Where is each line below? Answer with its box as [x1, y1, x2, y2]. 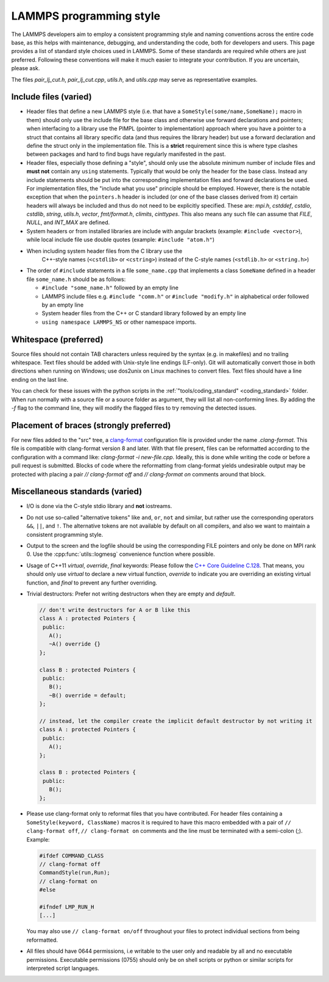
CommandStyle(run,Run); [39, 869, 111, 876]
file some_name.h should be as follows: [26, 275, 126, 283]
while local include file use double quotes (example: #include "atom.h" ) [26, 236, 215, 244]
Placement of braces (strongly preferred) [11, 420, 171, 431]
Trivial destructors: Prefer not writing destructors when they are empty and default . [26, 590, 236, 597]
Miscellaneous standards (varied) [11, 486, 143, 497]
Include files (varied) [11, 92, 92, 102]
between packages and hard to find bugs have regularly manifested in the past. [26, 150, 226, 158]
